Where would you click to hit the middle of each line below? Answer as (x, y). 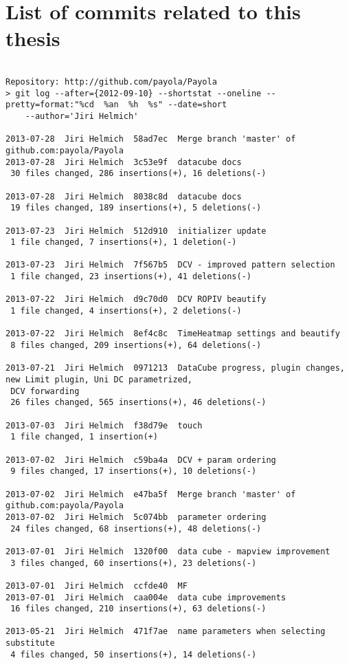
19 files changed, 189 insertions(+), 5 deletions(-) (136, 208)
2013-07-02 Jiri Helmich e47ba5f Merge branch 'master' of (151, 494)
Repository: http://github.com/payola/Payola (111, 81)
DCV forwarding (45, 391)
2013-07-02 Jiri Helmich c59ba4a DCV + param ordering (141, 460)
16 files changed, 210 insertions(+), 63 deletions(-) (138, 609)
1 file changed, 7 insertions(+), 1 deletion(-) (124, 242)
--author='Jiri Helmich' (82, 116)
